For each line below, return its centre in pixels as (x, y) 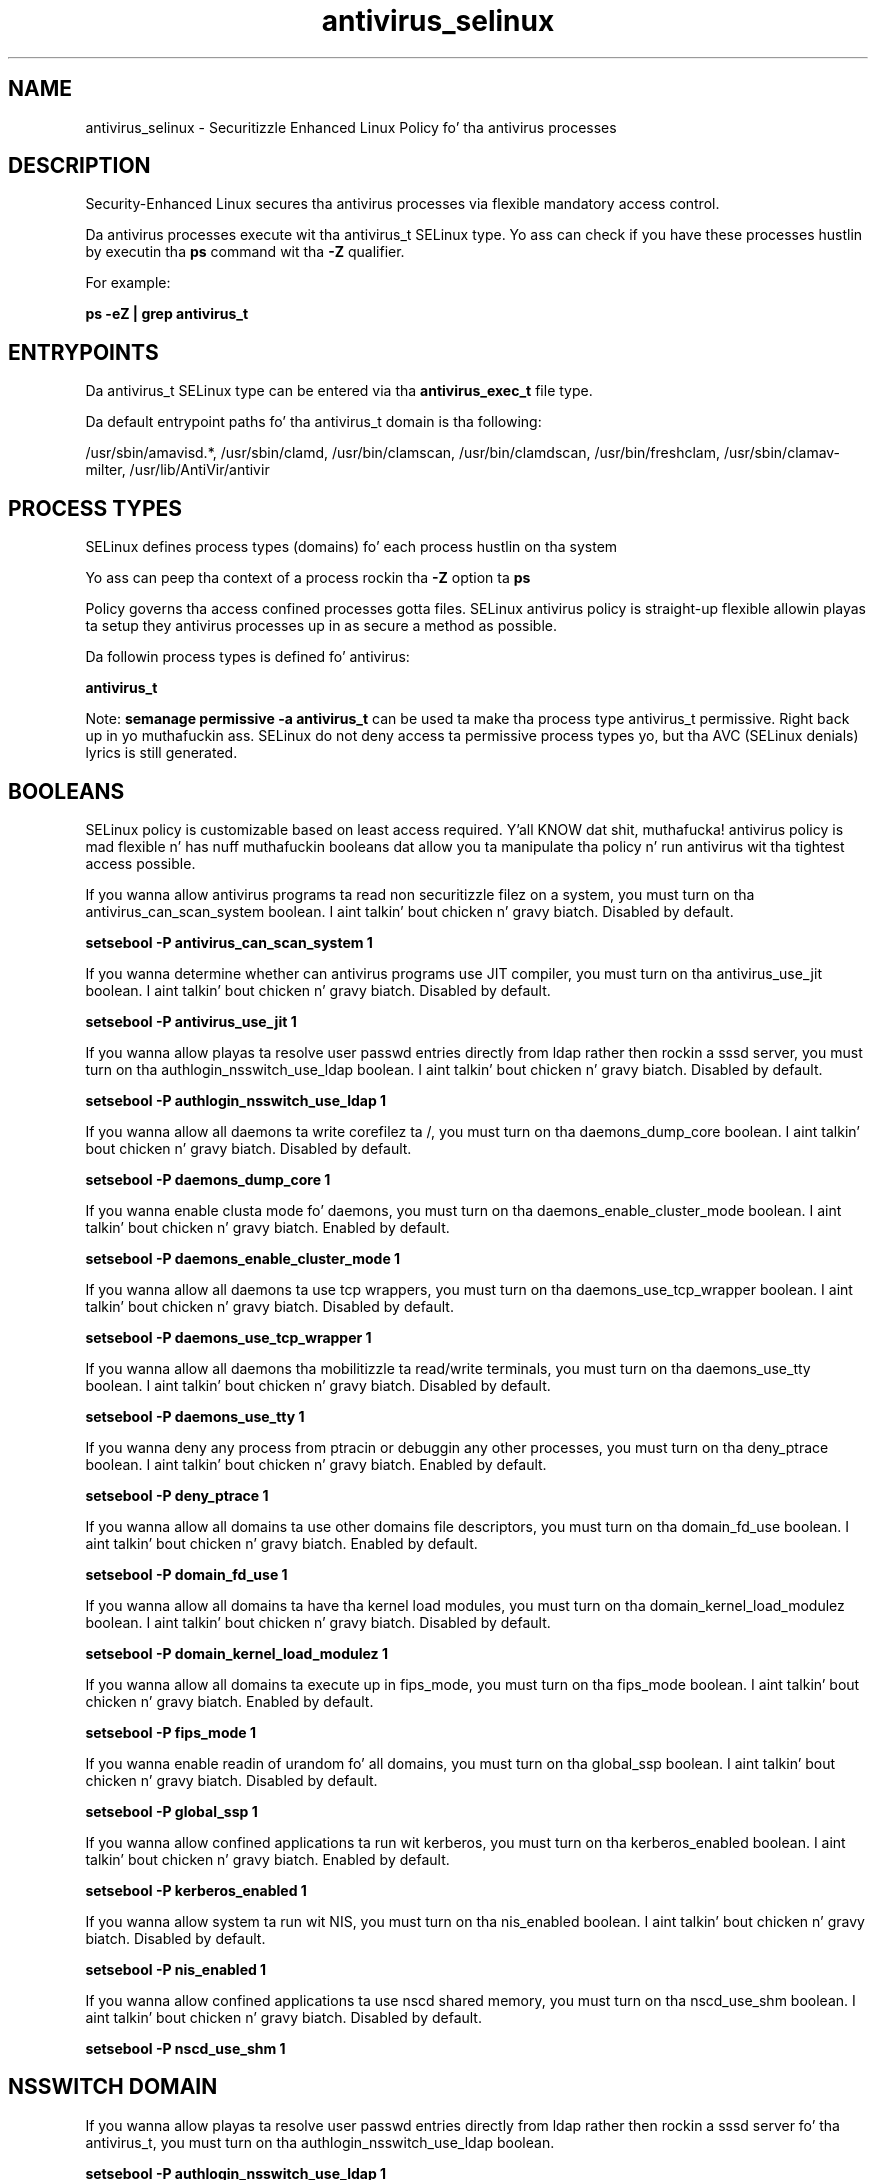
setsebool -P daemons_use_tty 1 (195, 1416)
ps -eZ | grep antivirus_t (167, 314)
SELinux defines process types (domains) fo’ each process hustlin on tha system (351, 547)
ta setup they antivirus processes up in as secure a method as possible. (321, 626)
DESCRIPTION (79, 166)
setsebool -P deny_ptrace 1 (177, 1495)
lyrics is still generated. (161, 753)
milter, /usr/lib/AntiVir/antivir (177, 470)
